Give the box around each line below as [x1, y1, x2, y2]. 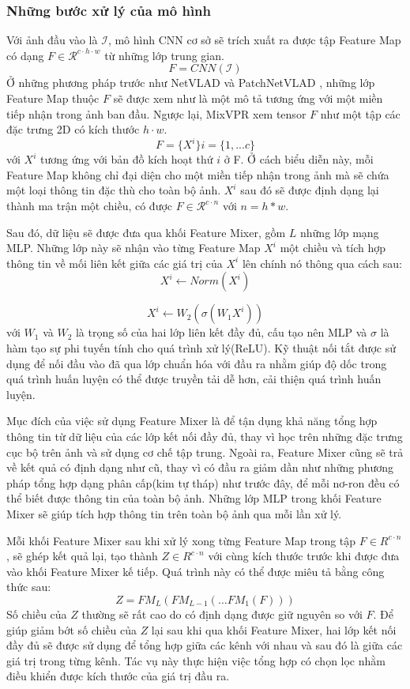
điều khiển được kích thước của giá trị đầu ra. [6, 668, 230, 684]
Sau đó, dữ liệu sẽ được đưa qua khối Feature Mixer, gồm [6, 224, 286, 240]
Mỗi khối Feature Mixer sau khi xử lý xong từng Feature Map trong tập [6, 532, 356, 548]
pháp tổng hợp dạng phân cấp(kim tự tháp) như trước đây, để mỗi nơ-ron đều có [6, 474, 400, 491]
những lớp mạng [299, 224, 379, 240]
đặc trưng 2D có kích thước [6, 121, 140, 137]
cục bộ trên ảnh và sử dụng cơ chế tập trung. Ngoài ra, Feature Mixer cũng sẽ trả [6, 443, 404, 460]
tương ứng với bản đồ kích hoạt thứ [39, 151, 213, 168]
